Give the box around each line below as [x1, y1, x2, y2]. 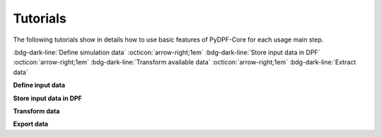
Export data [13, 120, 49, 129]
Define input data [13, 81, 66, 90]
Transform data [13, 107, 60, 115]
